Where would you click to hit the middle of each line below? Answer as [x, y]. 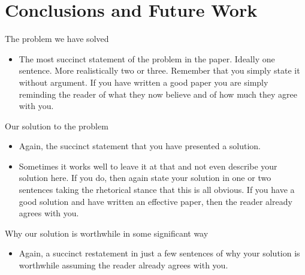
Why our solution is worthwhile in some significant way [107, 233]
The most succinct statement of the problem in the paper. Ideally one [147, 58]
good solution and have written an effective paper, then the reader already [155, 201]
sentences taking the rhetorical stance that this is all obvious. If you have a [157, 190]
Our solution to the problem [57, 126]
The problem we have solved [57, 39]
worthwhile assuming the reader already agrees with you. [123, 265]
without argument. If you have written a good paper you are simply [144, 82]
